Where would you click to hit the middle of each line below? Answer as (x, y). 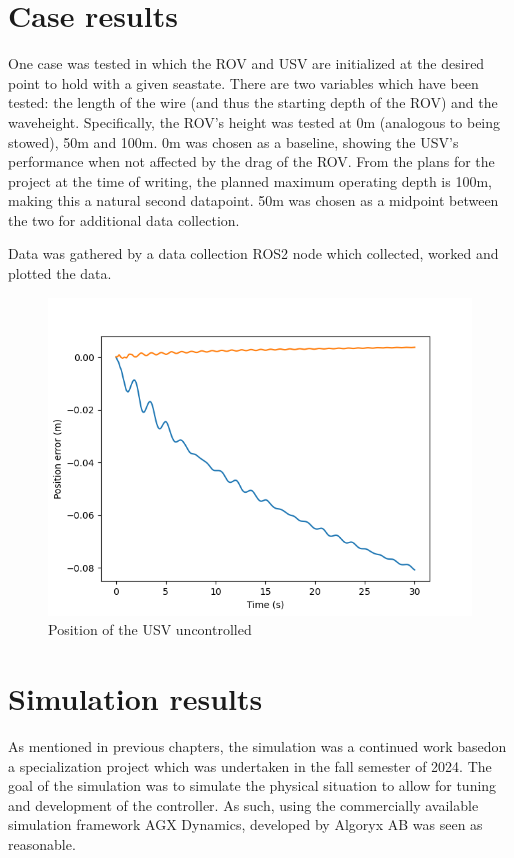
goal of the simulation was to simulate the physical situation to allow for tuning (252, 785)
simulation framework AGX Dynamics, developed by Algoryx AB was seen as (245, 824)
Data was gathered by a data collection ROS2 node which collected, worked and (253, 253)
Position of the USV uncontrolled (150, 629)
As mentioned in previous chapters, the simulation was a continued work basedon (257, 745)
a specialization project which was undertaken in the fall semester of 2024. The (250, 765)
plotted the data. (60, 273)
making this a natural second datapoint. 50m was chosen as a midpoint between (253, 200)
